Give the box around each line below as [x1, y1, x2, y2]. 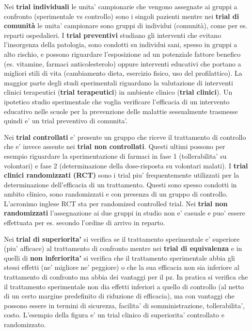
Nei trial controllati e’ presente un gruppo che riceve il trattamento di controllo [4, 132, 246, 142]
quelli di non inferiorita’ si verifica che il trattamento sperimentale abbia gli [4, 252, 235, 263]
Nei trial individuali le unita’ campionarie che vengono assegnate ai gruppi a [4, 1, 237, 11]
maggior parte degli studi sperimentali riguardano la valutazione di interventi [4, 77, 233, 87]
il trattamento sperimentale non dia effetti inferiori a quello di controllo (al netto [4, 281, 244, 291]
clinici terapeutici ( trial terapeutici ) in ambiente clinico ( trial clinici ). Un [4, 87, 233, 97]
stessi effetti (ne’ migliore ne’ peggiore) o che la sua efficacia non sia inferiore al [4, 262, 239, 272]
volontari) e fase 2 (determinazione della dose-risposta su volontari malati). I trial [4, 160, 248, 170]
